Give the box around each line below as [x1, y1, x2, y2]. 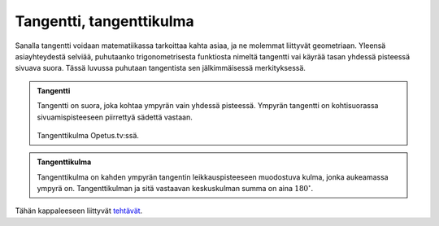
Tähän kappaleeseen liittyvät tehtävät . [15, 206, 143, 215]
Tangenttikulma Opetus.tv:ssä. [37, 130, 140, 140]
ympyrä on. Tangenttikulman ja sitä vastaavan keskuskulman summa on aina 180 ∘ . [37, 183, 314, 193]
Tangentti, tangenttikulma [15, 12, 194, 30]
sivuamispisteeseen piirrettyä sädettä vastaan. [37, 112, 193, 122]
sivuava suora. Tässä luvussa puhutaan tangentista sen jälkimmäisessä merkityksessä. [15, 63, 306, 73]
